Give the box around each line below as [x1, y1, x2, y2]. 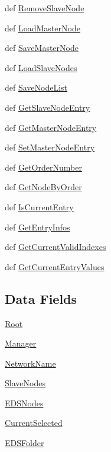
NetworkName [5, 357, 56, 369]
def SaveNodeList [5, 81, 68, 94]
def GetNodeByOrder [5, 181, 82, 193]
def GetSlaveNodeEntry [5, 101, 90, 113]
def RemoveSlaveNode [5, 2, 84, 14]
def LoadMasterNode [5, 21, 80, 34]
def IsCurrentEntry [5, 200, 74, 213]
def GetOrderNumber [5, 161, 82, 173]
